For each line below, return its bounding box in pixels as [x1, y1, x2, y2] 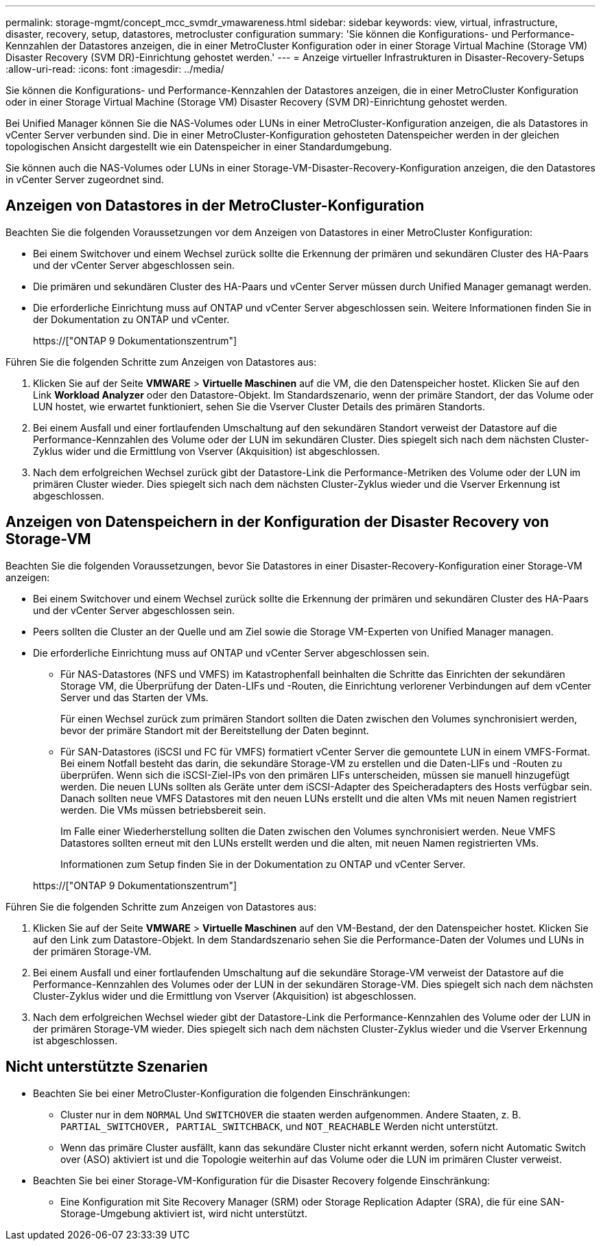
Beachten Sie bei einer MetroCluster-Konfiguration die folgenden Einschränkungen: [33, 1087, 410, 1099]
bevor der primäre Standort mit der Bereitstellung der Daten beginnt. [60, 724, 369, 736]
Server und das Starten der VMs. [60, 691, 209, 703]
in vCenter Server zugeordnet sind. [5, 174, 164, 185]
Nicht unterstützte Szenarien [5, 1058, 208, 1076]
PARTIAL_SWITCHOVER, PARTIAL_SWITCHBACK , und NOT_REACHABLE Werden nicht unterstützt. [60, 1120, 499, 1132]
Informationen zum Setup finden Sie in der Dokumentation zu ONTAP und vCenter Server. [60, 858, 466, 870]
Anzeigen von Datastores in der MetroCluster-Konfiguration [5, 197, 425, 215]
